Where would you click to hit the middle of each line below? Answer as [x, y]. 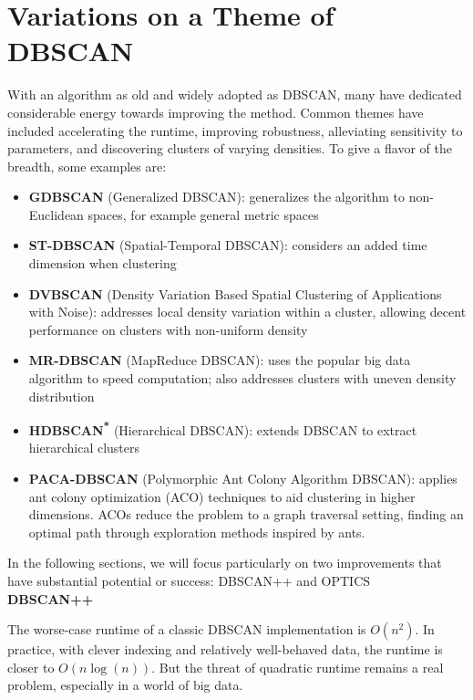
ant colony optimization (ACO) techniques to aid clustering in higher [222, 496]
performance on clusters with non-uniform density [168, 329]
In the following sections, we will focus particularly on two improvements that [225, 563]
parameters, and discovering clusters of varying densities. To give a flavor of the [230, 148]
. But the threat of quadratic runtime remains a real [298, 667]
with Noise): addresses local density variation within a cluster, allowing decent [247, 312]
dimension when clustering [103, 263]
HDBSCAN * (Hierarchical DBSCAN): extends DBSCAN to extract [223, 428]
